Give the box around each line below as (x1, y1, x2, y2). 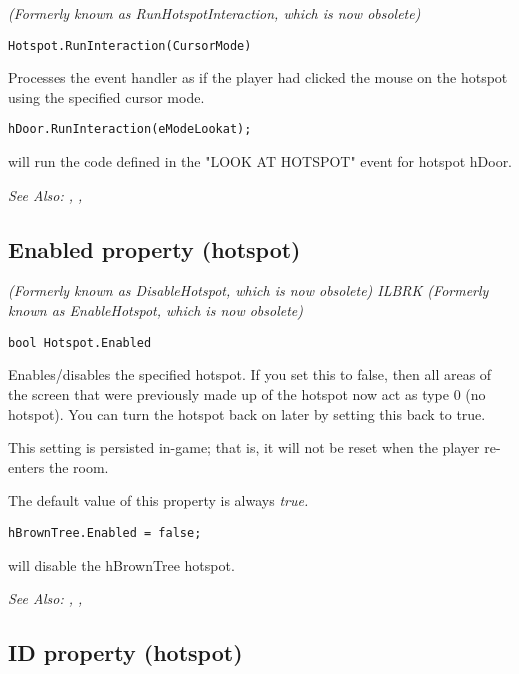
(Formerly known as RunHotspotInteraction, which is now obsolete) (8, 3, 421, 23)
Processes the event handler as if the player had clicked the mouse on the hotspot (8, 67, 508, 88)
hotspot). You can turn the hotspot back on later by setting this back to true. (8, 403, 486, 424)
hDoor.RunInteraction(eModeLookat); (8, 122, 252, 137)
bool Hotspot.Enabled (8, 335, 152, 350)
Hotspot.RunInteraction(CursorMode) (8, 38, 252, 53)
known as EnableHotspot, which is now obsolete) (8, 300, 304, 321)
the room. (48, 456, 109, 477)
